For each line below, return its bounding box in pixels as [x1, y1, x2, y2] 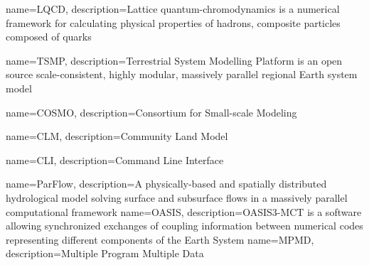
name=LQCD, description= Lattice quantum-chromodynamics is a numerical [6, 1, 340, 16]
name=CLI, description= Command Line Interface [6, 152, 224, 167]
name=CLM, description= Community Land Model [6, 129, 228, 144]
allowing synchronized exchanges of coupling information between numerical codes [6, 218, 363, 233]
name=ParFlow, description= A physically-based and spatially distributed [6, 176, 327, 191]
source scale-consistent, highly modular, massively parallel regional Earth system [6, 67, 358, 82]
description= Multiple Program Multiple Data [6, 246, 204, 261]
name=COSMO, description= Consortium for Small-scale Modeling [6, 104, 297, 119]
